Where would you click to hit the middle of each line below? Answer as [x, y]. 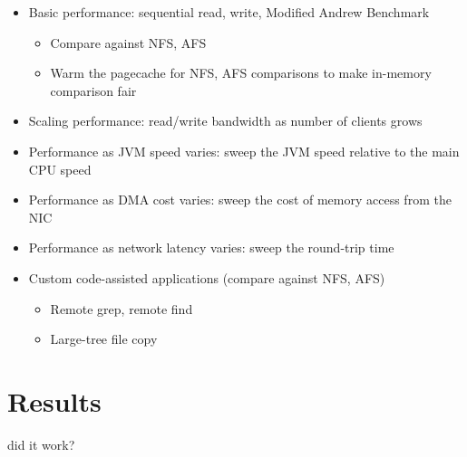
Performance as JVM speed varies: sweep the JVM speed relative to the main [244, 151]
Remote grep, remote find [122, 308]
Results [54, 400]
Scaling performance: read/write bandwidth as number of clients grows [225, 121]
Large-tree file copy [104, 339]
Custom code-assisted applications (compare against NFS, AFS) [207, 277]
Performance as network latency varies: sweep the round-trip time [211, 248]
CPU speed [60, 169]
